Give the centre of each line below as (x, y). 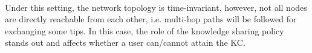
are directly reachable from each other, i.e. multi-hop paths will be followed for (151, 19)
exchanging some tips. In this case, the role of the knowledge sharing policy (145, 30)
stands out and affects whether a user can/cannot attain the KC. (125, 42)
